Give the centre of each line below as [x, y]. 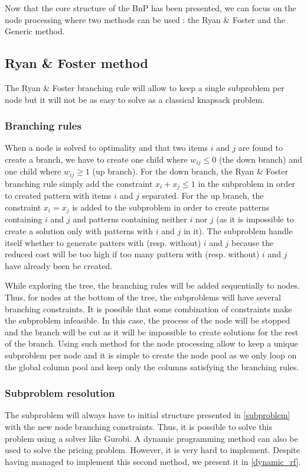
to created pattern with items [58, 195]
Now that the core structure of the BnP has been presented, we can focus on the [151, 8]
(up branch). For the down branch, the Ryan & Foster [190, 171]
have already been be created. [59, 265]
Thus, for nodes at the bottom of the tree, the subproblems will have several [143, 297]
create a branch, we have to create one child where [96, 159]
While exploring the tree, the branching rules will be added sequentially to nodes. [152, 285]
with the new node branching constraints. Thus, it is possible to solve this [138, 426]
